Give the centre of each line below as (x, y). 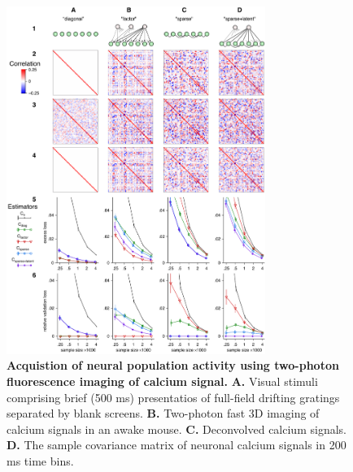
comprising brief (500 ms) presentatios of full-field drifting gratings (173, 397)
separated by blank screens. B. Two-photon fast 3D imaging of (163, 413)
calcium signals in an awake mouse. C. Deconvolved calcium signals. (176, 429)
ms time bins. (40, 461)
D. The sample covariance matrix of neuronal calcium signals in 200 (176, 445)
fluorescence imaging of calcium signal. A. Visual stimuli (162, 381)
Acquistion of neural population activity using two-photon (173, 365)
